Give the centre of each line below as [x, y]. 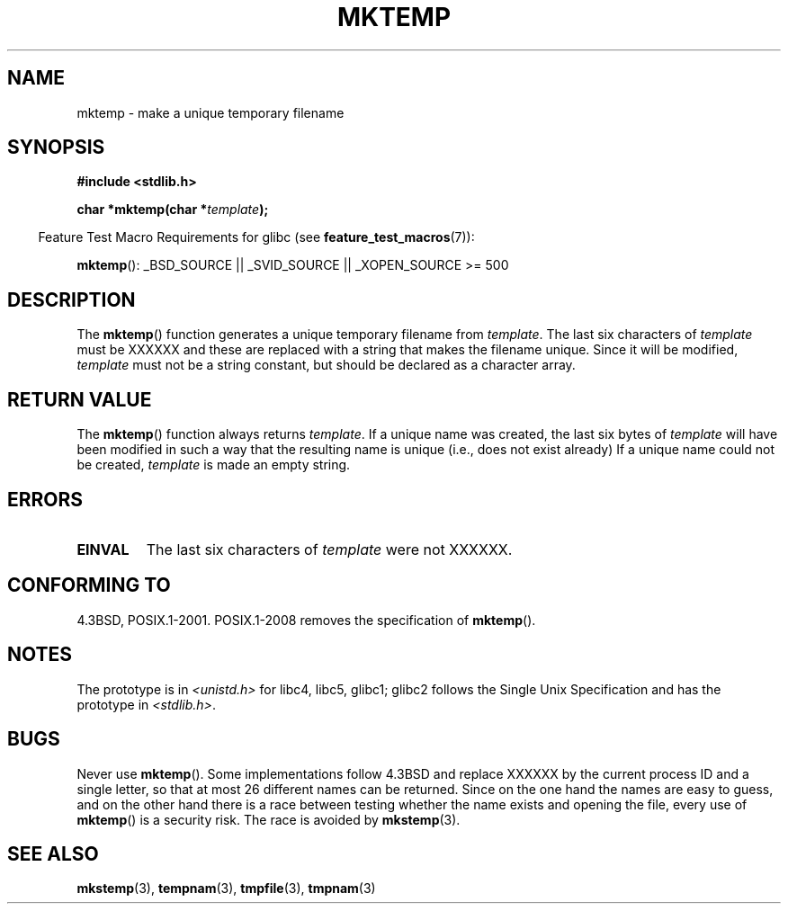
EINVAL [103, 549]
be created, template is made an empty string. [214, 465]
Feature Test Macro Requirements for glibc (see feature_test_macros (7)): [256, 237]
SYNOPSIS [56, 147]
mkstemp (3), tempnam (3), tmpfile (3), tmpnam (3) [226, 889]
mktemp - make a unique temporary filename [210, 112]
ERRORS [45, 499]
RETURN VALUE [80, 399]
